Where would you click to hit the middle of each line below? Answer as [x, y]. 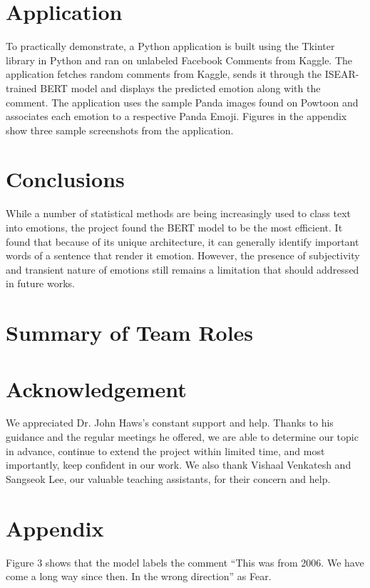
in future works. [41, 283]
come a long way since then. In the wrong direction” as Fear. [139, 576]
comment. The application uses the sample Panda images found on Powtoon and [182, 102]
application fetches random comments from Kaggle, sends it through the [164, 74]
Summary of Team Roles [130, 333]
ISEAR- [342, 74]
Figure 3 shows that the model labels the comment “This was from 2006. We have [185, 562]
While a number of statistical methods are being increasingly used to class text [179, 213]
